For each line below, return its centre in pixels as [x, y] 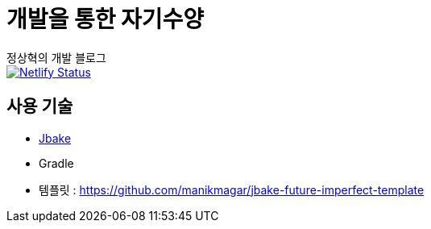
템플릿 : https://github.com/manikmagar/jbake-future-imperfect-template [232, 189]
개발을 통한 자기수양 [106, 19]
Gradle [56, 163]
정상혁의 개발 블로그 [56, 57]
